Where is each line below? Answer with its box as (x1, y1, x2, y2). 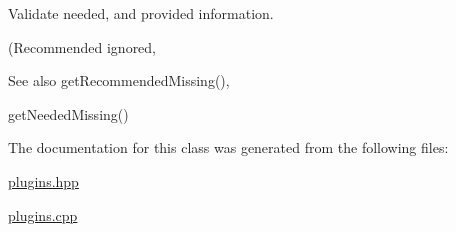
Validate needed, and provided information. (8, 3, 274, 23)
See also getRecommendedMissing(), (8, 70, 230, 91)
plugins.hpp (8, 170, 79, 191)
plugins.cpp (8, 204, 78, 225)
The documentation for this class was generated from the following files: (8, 137, 449, 158)
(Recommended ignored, (8, 36, 157, 57)
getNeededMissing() (8, 103, 129, 124)
